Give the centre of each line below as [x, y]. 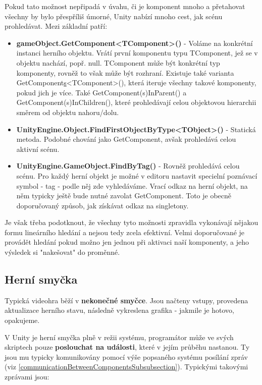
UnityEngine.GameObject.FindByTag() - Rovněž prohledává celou [128, 166]
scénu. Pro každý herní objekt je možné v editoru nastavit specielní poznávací [137, 175]
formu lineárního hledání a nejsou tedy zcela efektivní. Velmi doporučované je [125, 232]
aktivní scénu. [38, 149]
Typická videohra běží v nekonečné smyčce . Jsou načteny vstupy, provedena [126, 300]
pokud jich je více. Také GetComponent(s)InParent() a [101, 92]
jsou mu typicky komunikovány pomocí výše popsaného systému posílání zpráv [126, 356]
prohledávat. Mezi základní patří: [56, 26]
